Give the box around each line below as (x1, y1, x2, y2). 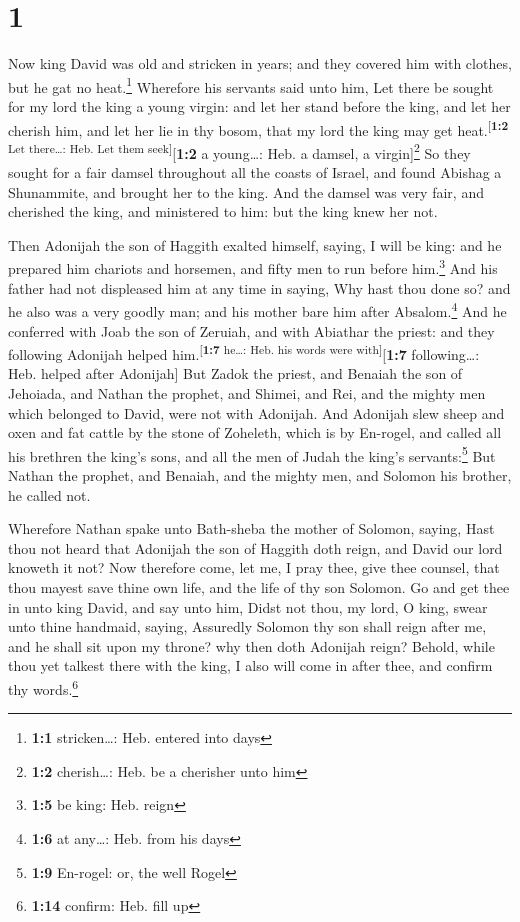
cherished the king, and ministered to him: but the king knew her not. (8, 201, 438, 222)
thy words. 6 (8, 675, 79, 699)
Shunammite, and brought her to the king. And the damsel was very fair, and (8, 181, 484, 202)
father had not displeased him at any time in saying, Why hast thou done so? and (8, 277, 511, 298)
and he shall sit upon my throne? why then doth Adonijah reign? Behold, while (8, 635, 495, 656)
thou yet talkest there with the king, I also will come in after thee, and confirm (8, 655, 493, 676)
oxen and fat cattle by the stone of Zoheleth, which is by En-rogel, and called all (8, 422, 502, 443)
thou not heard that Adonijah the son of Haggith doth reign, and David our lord (8, 537, 503, 558)
